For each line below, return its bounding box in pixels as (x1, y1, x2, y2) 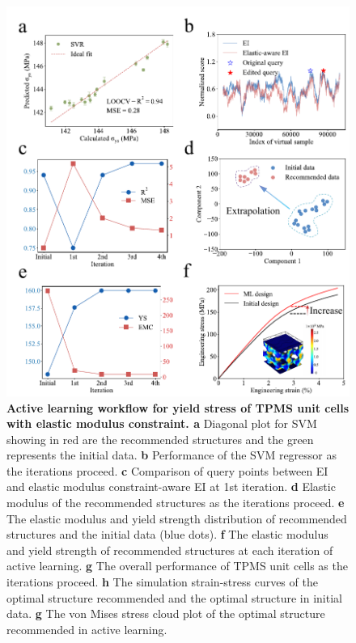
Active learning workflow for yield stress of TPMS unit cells (6, 399, 350, 416)
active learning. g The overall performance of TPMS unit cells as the (6, 557, 348, 574)
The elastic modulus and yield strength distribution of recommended (6, 510, 347, 527)
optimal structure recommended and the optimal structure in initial (6, 589, 342, 606)
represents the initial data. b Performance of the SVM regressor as (6, 446, 337, 463)
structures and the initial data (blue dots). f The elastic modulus (6, 526, 328, 543)
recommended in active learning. (6, 620, 167, 637)
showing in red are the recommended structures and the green (6, 430, 314, 447)
